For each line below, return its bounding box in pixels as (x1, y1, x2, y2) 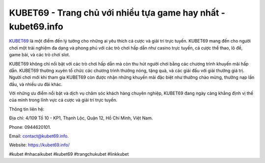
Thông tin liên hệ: (9, 106, 45, 112)
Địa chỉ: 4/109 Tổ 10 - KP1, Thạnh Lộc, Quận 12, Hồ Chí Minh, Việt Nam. (9, 115, 153, 121)
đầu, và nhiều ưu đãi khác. (9, 81, 63, 87)
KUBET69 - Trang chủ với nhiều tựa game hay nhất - (9, 7, 225, 18)
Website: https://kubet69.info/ (9, 142, 70, 148)
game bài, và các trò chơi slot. (9, 52, 70, 58)
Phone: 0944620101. (9, 124, 51, 130)
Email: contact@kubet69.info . (9, 133, 69, 139)
